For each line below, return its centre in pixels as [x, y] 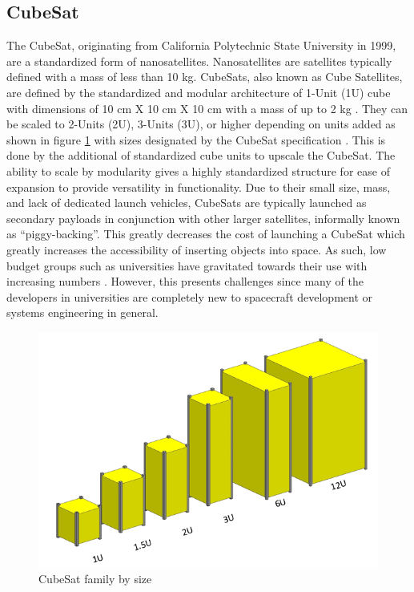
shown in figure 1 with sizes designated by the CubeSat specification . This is [196, 139]
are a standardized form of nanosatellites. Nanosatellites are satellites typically [199, 61]
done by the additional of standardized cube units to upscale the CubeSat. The [201, 155]
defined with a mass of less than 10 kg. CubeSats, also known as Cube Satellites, [205, 77]
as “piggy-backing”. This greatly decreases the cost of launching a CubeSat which [206, 234]
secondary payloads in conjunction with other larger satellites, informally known [203, 218]
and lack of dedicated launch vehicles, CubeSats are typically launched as [187, 203]
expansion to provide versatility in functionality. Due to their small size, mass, [199, 187]
